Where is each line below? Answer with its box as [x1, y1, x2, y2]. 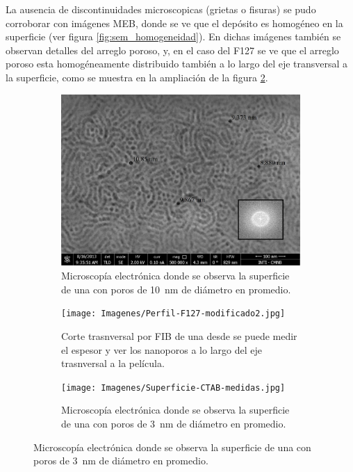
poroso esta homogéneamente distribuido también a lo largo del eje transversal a [6, 56, 348, 71]
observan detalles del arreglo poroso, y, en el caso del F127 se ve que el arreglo [6, 42, 339, 57]
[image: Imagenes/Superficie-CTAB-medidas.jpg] [61, 382, 286, 393]
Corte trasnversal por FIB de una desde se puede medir [61, 328, 297, 343]
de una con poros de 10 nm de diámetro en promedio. [61, 282, 291, 296]
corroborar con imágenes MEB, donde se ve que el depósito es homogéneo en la [6, 15, 343, 30]
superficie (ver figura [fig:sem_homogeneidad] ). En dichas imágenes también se [6, 29, 341, 44]
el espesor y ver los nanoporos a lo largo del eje [61, 342, 262, 357]
